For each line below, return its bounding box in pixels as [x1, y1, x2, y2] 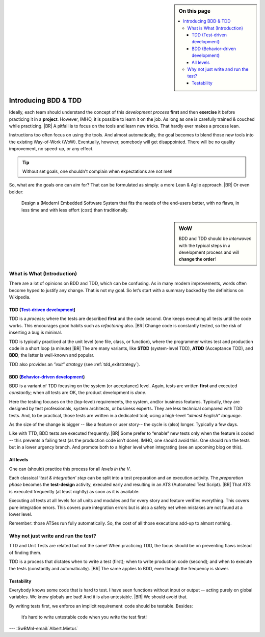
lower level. [9, 511, 32, 517]
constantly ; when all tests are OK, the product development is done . [9, 390, 147, 396]
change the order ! [179, 256, 216, 262]
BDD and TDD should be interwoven [179, 236, 252, 241]
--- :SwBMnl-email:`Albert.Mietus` [9, 625, 79, 631]
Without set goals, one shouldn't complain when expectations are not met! [22, 168, 173, 174]
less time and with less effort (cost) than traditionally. [21, 207, 129, 213]
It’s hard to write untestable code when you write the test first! [21, 614, 147, 620]
